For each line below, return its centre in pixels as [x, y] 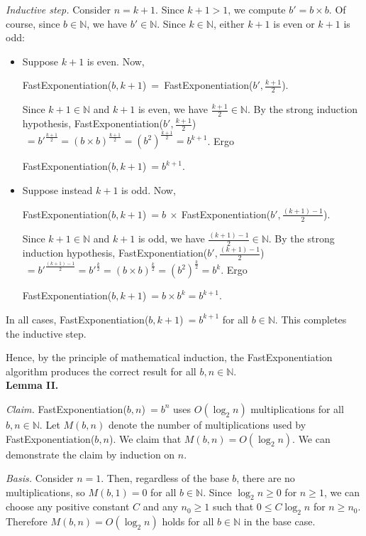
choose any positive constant [68, 506]
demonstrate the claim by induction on [90, 454]
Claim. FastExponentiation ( [66, 408]
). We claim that [145, 438]
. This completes [311, 319]
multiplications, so [45, 492]
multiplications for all [297, 408]
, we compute [257, 9]
